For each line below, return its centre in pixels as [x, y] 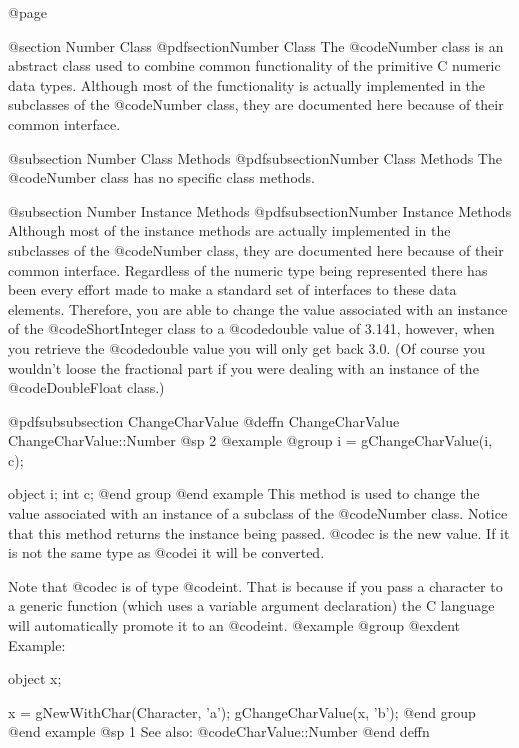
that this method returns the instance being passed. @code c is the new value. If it [259, 532]
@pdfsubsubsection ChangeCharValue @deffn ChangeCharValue [204, 420]
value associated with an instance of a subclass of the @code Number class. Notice [258, 513]
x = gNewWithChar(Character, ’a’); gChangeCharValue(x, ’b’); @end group [242, 711]
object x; [35, 678]
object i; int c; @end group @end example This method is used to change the [244, 493]
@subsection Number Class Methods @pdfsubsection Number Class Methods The [255, 157]
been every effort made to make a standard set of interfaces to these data [232, 289]
